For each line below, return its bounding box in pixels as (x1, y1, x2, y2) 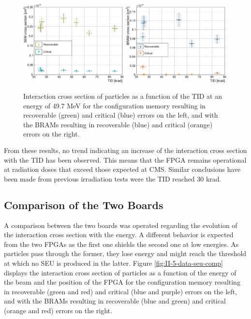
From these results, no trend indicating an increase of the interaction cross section (4, 145, 247, 155)
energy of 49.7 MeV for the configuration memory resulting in (23, 100, 206, 110)
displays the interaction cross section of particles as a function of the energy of (4, 267, 236, 277)
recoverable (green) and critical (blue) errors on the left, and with (23, 110, 218, 120)
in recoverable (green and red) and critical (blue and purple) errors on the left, (4, 286, 237, 296)
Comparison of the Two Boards (4, 197, 163, 212)
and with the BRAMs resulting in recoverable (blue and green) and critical (4, 296, 226, 306)
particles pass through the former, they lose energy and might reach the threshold (4, 248, 247, 258)
